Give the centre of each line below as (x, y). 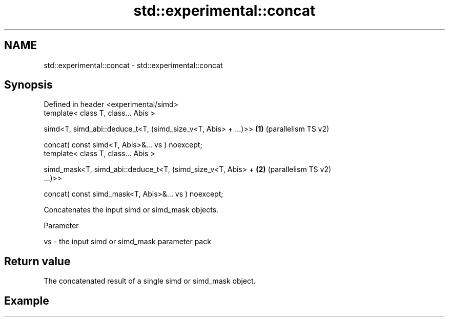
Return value (37, 261)
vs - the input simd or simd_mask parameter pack (127, 242)
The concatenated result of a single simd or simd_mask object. (150, 281)
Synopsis (28, 85)
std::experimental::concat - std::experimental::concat (133, 65)
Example (27, 301)
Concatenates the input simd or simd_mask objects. (131, 210)
